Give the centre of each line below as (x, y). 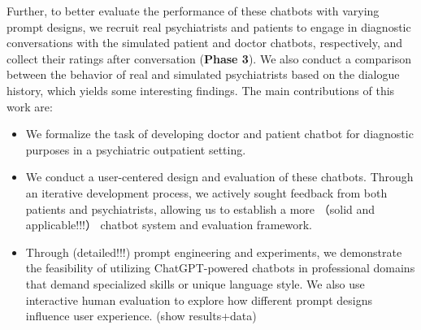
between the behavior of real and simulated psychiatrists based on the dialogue (203, 74)
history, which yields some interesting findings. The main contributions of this (201, 90)
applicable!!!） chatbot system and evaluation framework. (169, 225)
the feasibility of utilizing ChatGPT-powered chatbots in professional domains (220, 268)
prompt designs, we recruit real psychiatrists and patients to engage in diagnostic (209, 26)
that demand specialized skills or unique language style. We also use (195, 283)
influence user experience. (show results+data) (141, 316)
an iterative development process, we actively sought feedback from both (206, 192)
